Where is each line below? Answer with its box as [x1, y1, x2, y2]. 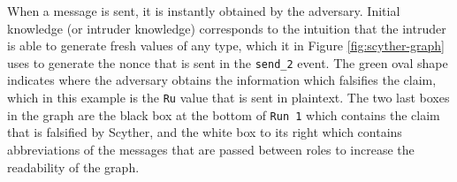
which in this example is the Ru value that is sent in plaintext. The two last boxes [7, 88, 450, 107]
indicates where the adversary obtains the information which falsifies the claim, [7, 71, 437, 89]
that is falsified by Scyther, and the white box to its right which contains [7, 123, 402, 141]
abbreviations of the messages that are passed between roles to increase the [7, 140, 415, 158]
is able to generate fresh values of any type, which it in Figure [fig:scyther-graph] [7, 36, 445, 55]
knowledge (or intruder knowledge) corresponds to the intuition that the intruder [7, 19, 446, 37]
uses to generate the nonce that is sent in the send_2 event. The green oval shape [7, 53, 448, 72]
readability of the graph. [7, 157, 140, 176]
